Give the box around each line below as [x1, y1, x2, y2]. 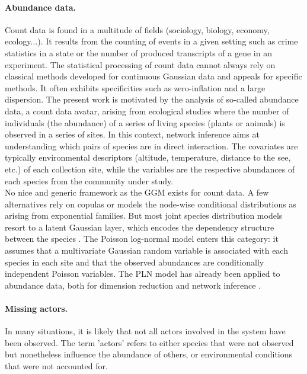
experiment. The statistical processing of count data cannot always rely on [5, 58, 276, 71]
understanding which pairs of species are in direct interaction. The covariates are [5, 139, 298, 152]
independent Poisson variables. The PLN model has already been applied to [5, 267, 280, 280]
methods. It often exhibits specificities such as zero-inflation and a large [5, 81, 266, 94]
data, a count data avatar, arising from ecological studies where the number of [5, 104, 289, 117]
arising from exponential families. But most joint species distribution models [5, 209, 283, 222]
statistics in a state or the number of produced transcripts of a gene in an [5, 46, 272, 59]
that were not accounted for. [5, 360, 108, 372]
